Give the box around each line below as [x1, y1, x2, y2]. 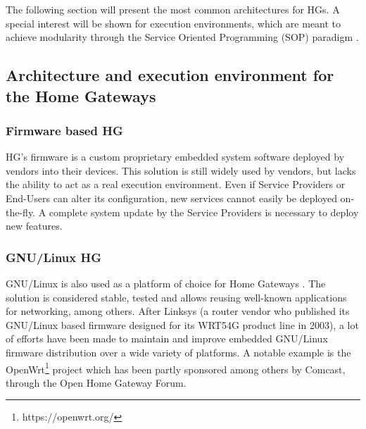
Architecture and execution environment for [6, 64, 334, 86]
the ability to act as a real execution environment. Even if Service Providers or [6, 177, 346, 192]
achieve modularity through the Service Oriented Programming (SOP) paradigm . [6, 30, 359, 44]
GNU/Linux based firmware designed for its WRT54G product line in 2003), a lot [6, 317, 359, 332]
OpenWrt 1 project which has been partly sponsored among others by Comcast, [6, 359, 346, 376]
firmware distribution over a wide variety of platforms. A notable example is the [6, 344, 351, 359]
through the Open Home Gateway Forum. [6, 375, 187, 390]
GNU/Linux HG [6, 248, 102, 266]
